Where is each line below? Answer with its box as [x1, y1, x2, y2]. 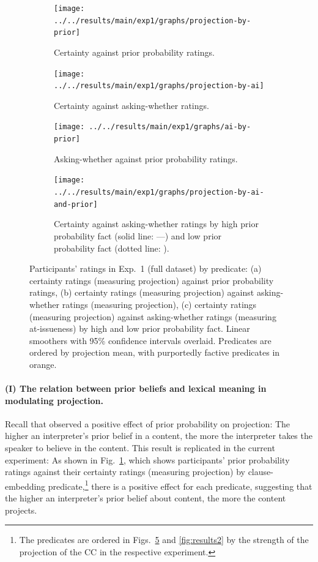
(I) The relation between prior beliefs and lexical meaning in [5, 382, 267, 395]
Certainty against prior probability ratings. [54, 45, 215, 58]
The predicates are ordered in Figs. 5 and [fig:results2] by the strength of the [19, 533, 309, 546]
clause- [248, 465, 273, 478]
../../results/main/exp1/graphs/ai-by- [89, 122, 251, 132]
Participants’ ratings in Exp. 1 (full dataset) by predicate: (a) [29, 262, 262, 275]
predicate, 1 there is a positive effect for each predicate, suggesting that [48, 478, 312, 492]
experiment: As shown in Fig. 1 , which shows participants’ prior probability [5, 453, 290, 466]
